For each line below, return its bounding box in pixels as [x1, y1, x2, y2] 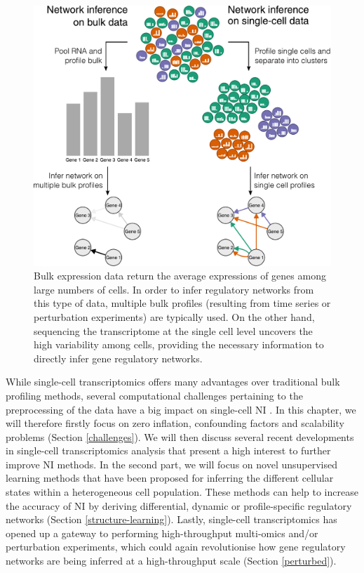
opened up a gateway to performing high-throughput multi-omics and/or [6, 525, 318, 540]
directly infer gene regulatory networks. [34, 350, 203, 365]
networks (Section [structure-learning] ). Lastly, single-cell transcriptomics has [6, 512, 337, 527]
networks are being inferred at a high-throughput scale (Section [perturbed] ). [6, 553, 337, 568]
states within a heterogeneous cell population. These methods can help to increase [6, 485, 358, 499]
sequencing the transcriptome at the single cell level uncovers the [34, 323, 313, 338]
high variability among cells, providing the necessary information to [34, 337, 324, 352]
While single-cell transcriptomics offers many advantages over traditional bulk [6, 374, 340, 389]
